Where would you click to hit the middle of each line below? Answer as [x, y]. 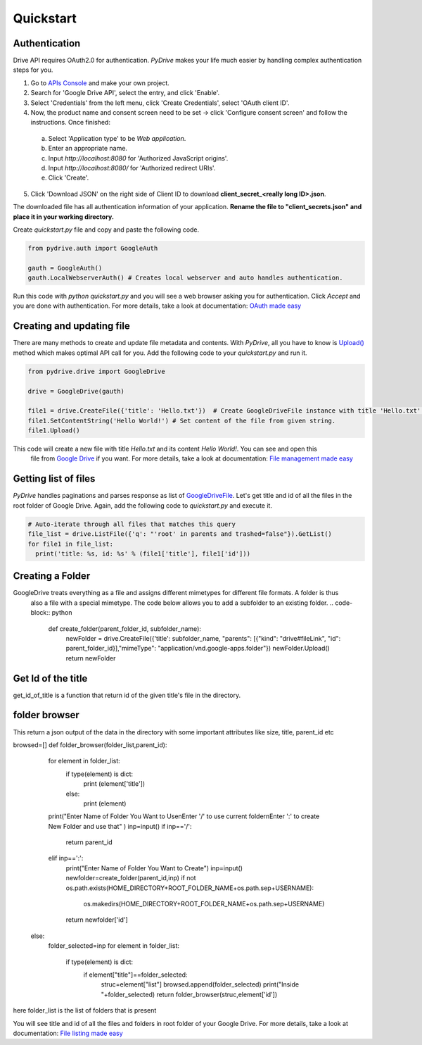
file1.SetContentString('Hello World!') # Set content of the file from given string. [182, 420]
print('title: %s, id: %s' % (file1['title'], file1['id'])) [143, 553]
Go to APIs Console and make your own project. [100, 83]
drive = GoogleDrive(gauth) [76, 391]
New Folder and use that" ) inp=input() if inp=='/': [120, 826]
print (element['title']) [114, 784]
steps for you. [33, 70]
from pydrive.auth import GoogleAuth [93, 248]
